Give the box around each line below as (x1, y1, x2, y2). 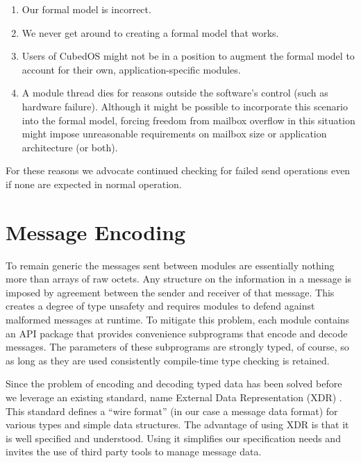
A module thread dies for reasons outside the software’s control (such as (22, 85, 328, 100)
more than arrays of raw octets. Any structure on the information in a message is (6, 271, 352, 286)
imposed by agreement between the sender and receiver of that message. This (6, 285, 335, 299)
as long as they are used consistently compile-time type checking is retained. (6, 353, 330, 367)
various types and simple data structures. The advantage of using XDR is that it (6, 417, 349, 432)
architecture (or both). (22, 140, 118, 154)
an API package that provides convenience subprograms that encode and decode (6, 326, 348, 340)
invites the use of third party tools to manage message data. (6, 444, 262, 459)
